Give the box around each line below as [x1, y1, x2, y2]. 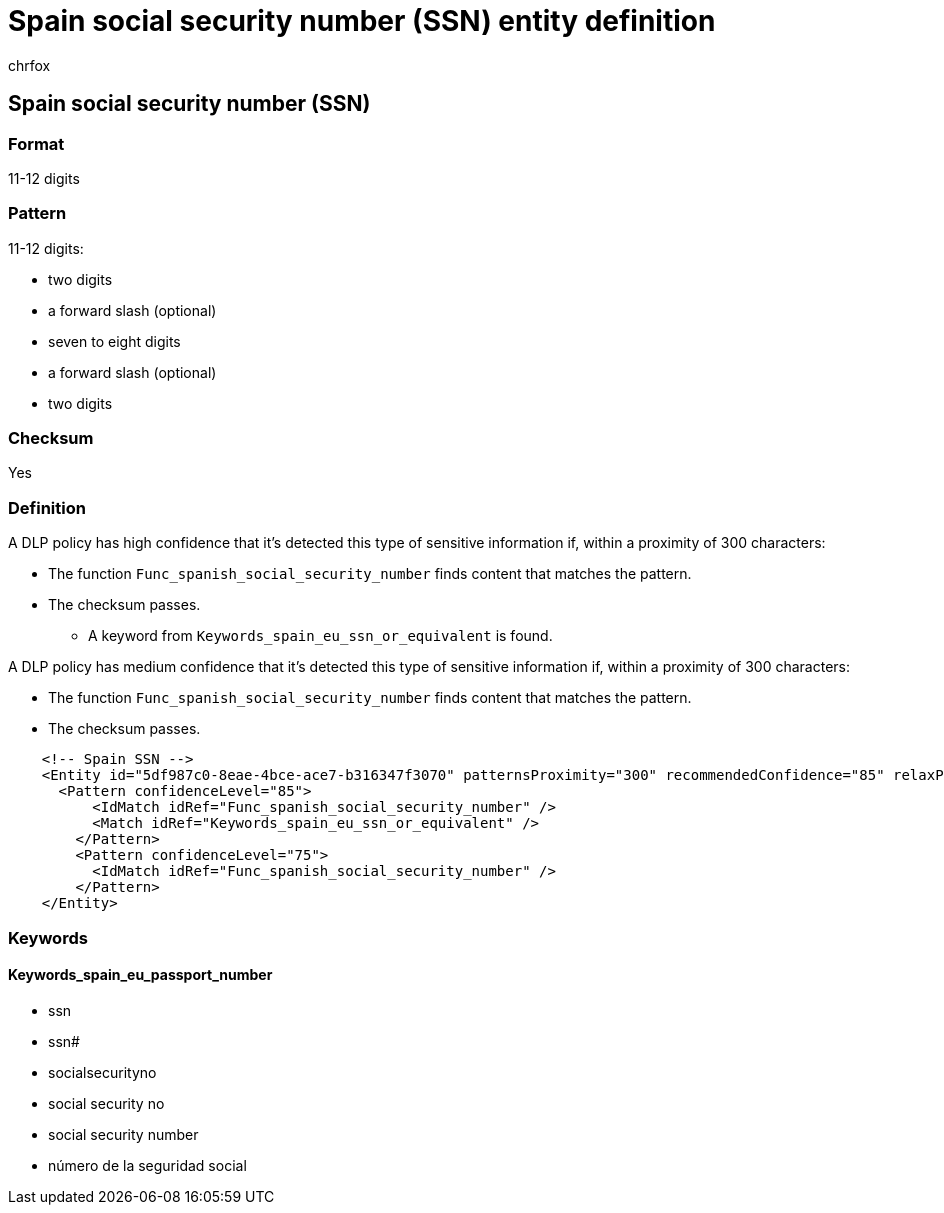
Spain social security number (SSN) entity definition [8, 4, 716, 38]
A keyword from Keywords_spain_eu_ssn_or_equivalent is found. [88, 627, 553, 645]
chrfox [8, 56, 51, 74]
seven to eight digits [48, 332, 181, 350]
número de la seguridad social [48, 1156, 247, 1174]
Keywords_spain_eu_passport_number [8, 966, 273, 984]
